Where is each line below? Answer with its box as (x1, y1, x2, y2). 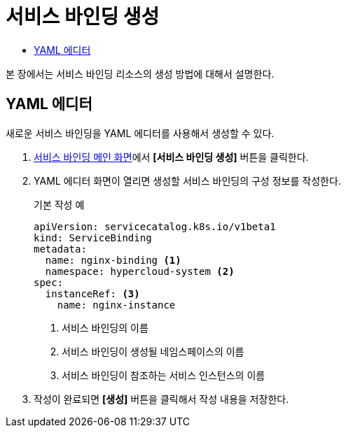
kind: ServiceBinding (34, 232, 152, 243)
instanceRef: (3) (45, 288, 140, 299)
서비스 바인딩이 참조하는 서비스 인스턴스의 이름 (62, 369, 265, 381)
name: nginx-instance (57, 299, 176, 311)
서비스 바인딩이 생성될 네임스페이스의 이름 (62, 345, 244, 357)
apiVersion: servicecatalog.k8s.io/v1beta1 (34, 220, 276, 232)
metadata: (34, 243, 87, 255)
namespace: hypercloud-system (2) (45, 265, 235, 277)
